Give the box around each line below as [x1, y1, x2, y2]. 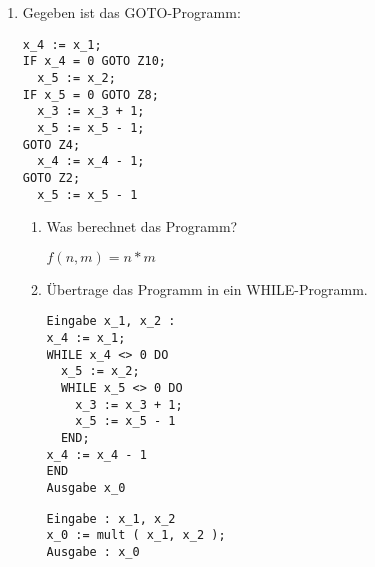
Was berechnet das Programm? [46, 216, 238, 237]
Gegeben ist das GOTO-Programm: [22, 2, 241, 22]
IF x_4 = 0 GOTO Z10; [22, 54, 166, 69]
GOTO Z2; [22, 170, 81, 185]
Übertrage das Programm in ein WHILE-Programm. [46, 278, 368, 299]
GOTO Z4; [22, 137, 81, 152]
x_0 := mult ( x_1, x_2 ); [46, 528, 226, 543]
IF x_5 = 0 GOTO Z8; [22, 87, 159, 102]
